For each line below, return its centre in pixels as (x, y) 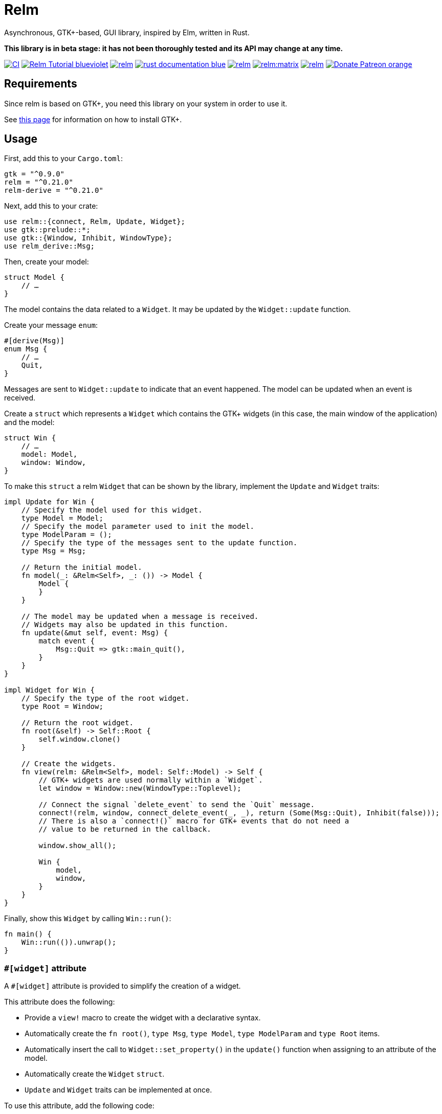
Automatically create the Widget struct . (95, 1074)
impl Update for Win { (50, 502)
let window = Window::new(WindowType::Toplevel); (140, 788)
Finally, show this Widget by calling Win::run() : (88, 919)
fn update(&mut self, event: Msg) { (95, 633)
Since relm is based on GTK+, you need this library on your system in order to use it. (146, 103)
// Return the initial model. (82, 567)
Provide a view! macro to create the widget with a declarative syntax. (143, 1018)
